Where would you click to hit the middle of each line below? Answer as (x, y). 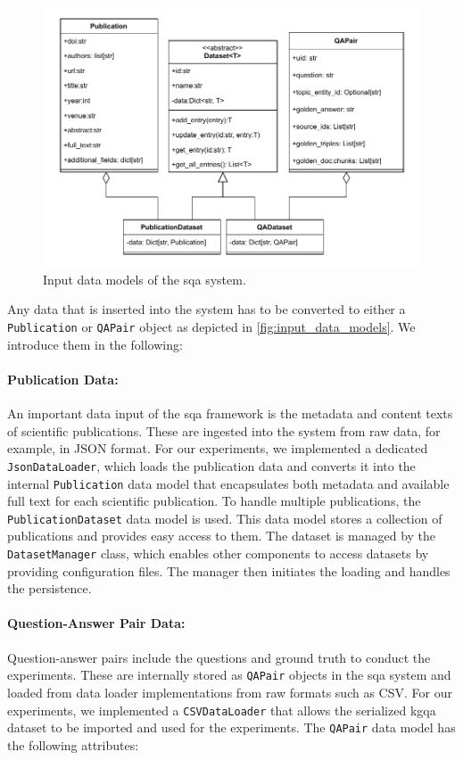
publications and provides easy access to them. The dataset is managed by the (222, 536)
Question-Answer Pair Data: (96, 623)
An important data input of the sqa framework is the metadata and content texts (230, 413)
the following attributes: (73, 744)
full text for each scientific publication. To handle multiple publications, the (214, 501)
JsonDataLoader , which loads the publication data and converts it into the (211, 465)
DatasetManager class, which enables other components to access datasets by (218, 553)
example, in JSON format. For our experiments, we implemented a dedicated (218, 448)
